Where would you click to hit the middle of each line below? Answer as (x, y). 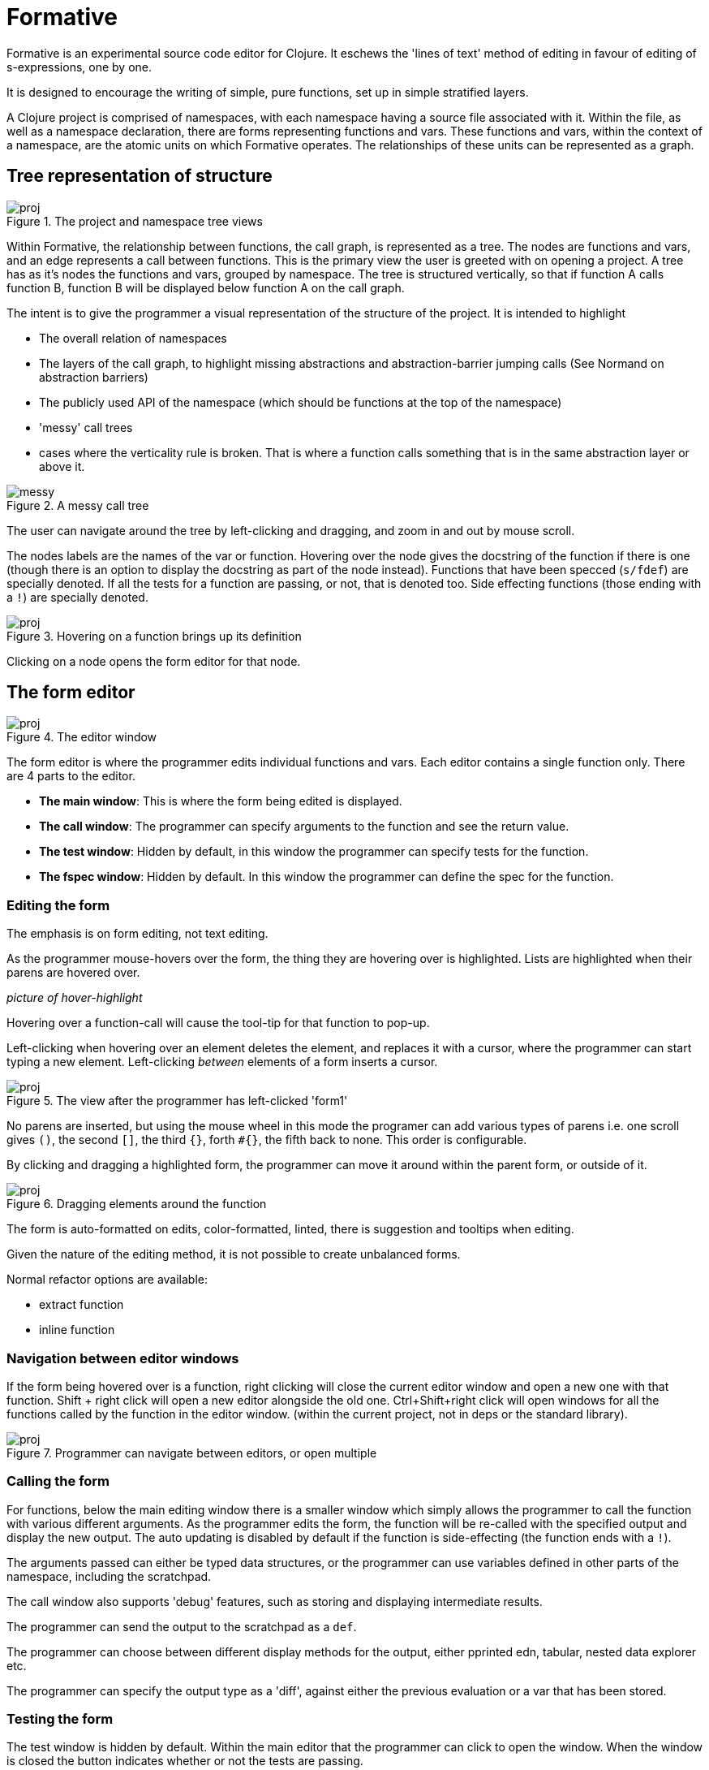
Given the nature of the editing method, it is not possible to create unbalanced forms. (234, 1254)
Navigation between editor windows (123, 1358)
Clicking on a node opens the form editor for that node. (154, 661)
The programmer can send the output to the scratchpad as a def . (182, 1626)
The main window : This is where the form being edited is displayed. (221, 801)
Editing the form (58, 905)
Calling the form (58, 1481)
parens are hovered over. (73, 973)
